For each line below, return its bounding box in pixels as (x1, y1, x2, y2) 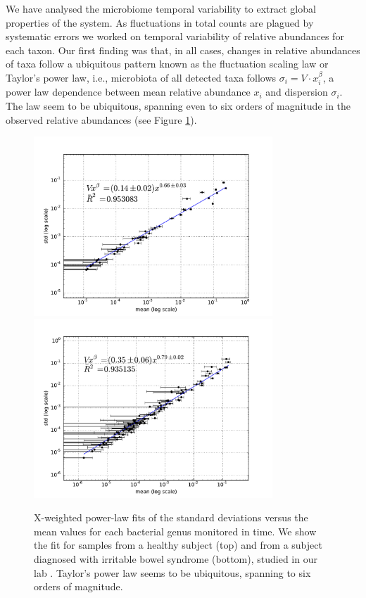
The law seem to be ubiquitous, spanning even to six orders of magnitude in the (6, 98, 351, 113)
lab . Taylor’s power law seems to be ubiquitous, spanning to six (34, 565, 311, 580)
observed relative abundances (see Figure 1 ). (6, 112, 197, 127)
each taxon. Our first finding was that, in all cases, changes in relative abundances (6, 42, 360, 57)
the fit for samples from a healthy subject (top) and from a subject (34, 537, 322, 552)
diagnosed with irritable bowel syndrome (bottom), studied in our (34, 551, 317, 566)
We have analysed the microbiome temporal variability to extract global (6, 1, 316, 15)
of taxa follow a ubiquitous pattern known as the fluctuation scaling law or (6, 56, 329, 71)
